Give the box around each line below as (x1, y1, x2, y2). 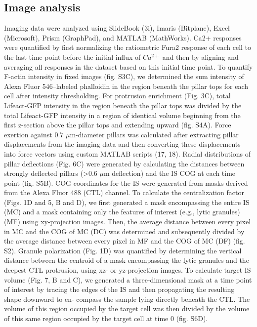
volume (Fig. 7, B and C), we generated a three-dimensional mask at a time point (4, 274, 252, 285)
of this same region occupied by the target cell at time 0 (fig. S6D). (4, 313, 208, 324)
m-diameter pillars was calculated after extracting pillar (70, 129, 239, 139)
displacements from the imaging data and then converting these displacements (4, 139, 241, 149)
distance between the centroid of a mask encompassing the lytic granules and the (4, 255, 249, 265)
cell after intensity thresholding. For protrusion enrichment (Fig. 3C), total (4, 90, 231, 101)
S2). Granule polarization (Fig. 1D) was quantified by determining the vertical (4, 245, 242, 255)
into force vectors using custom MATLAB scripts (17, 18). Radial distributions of (4, 148, 251, 159)
